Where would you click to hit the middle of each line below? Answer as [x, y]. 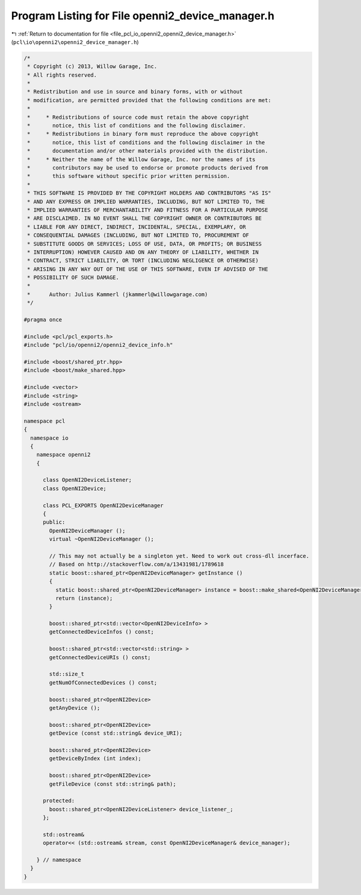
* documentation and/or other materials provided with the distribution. [148, 151]
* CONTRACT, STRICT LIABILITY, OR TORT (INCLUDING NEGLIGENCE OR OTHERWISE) [143, 261]
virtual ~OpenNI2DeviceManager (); [102, 539]
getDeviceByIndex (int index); [95, 759]
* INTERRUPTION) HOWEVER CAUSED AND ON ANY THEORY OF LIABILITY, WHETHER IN [143, 252]
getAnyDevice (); [75, 708]
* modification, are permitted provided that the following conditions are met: [150, 100]
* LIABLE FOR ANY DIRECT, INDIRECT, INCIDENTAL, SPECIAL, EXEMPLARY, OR [137, 227]
